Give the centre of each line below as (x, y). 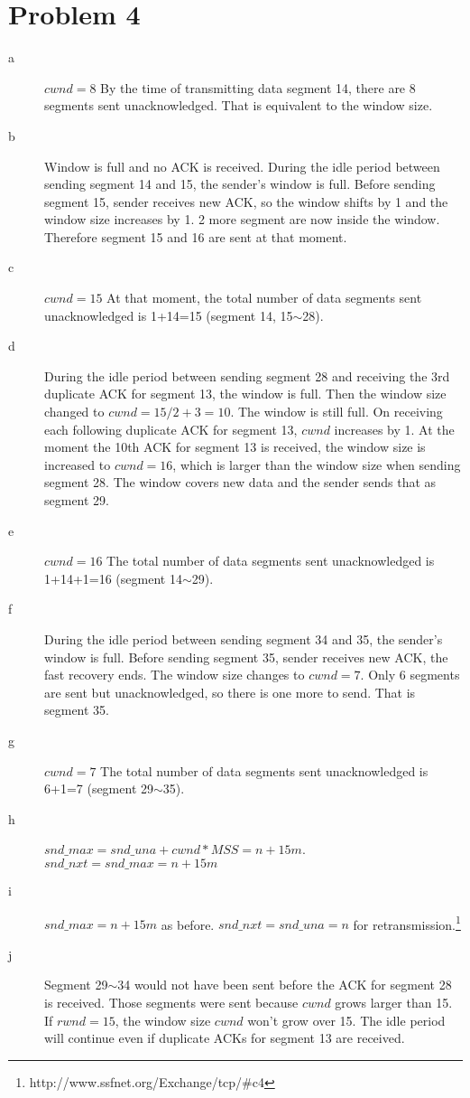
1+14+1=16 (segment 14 (113, 578)
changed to (74, 412)
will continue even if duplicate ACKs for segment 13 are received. (225, 1038)
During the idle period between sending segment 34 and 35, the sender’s (244, 638)
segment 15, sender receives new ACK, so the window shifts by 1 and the (246, 201)
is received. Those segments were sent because (171, 1002)
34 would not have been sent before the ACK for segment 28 (285, 985)
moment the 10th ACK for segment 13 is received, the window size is (235, 447)
